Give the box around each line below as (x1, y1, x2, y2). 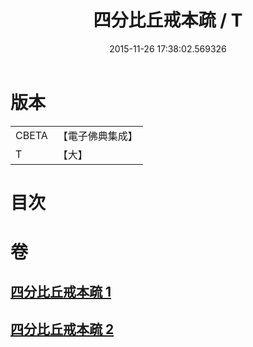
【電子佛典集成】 (57, 129, 138, 143)
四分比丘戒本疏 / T (93, 9, 243, 32)
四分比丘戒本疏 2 (10, 321, 115, 338)
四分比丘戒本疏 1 (10, 284, 112, 301)
